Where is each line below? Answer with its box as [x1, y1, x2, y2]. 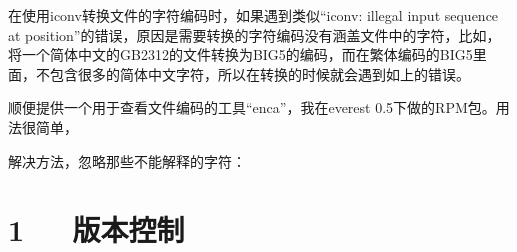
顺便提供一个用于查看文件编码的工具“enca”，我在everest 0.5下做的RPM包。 [8, 97, 496, 118]
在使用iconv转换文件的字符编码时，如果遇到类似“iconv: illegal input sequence [8, 5, 499, 25]
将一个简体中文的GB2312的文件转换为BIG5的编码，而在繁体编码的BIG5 [8, 44, 473, 65]
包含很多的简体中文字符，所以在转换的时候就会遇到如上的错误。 [49, 63, 470, 84]
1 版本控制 [8, 209, 185, 250]
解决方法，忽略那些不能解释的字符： [8, 150, 246, 171]
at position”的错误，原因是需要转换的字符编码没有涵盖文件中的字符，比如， [8, 24, 501, 45]
